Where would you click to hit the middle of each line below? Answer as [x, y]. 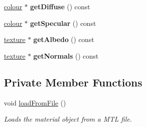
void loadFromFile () [35, 102]
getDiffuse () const [60, 6]
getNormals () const [66, 55]
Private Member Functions [73, 82]
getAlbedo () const [64, 39]
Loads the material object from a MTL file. [68, 119]
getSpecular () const [63, 23]
